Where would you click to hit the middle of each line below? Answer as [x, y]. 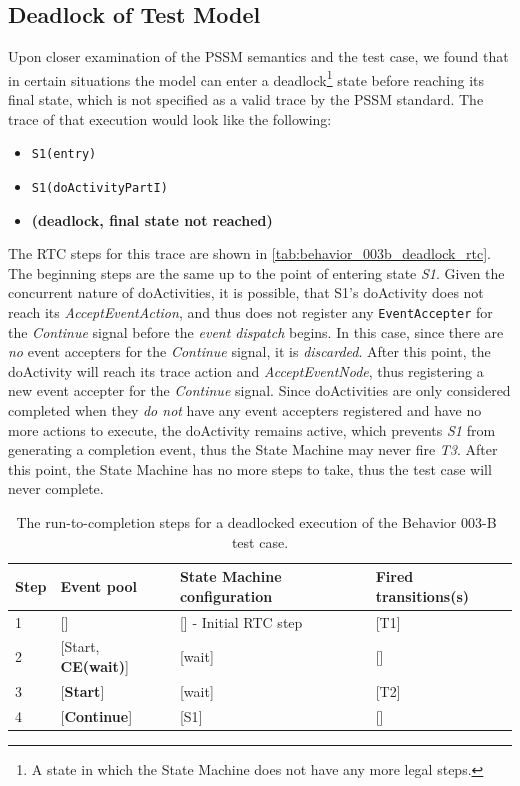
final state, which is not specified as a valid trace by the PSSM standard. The [246, 99]
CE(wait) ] [94, 665]
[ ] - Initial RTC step [241, 621]
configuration [226, 595]
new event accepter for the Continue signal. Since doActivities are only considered [259, 390]
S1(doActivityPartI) [99, 187]
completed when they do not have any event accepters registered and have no [245, 409]
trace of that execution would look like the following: [170, 118]
